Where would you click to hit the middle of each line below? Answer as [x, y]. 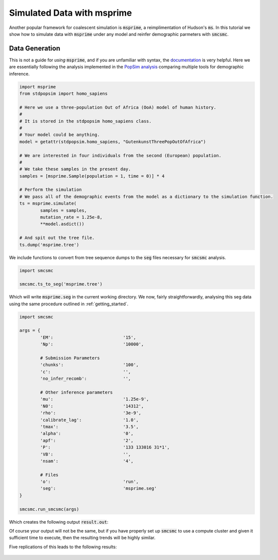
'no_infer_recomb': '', [85, 379]
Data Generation [35, 48]
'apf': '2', [87, 440]
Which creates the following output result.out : [59, 522]
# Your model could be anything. [60, 135]
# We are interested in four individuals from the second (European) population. [121, 155]
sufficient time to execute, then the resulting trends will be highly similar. [82, 538]
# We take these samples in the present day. [75, 169]
